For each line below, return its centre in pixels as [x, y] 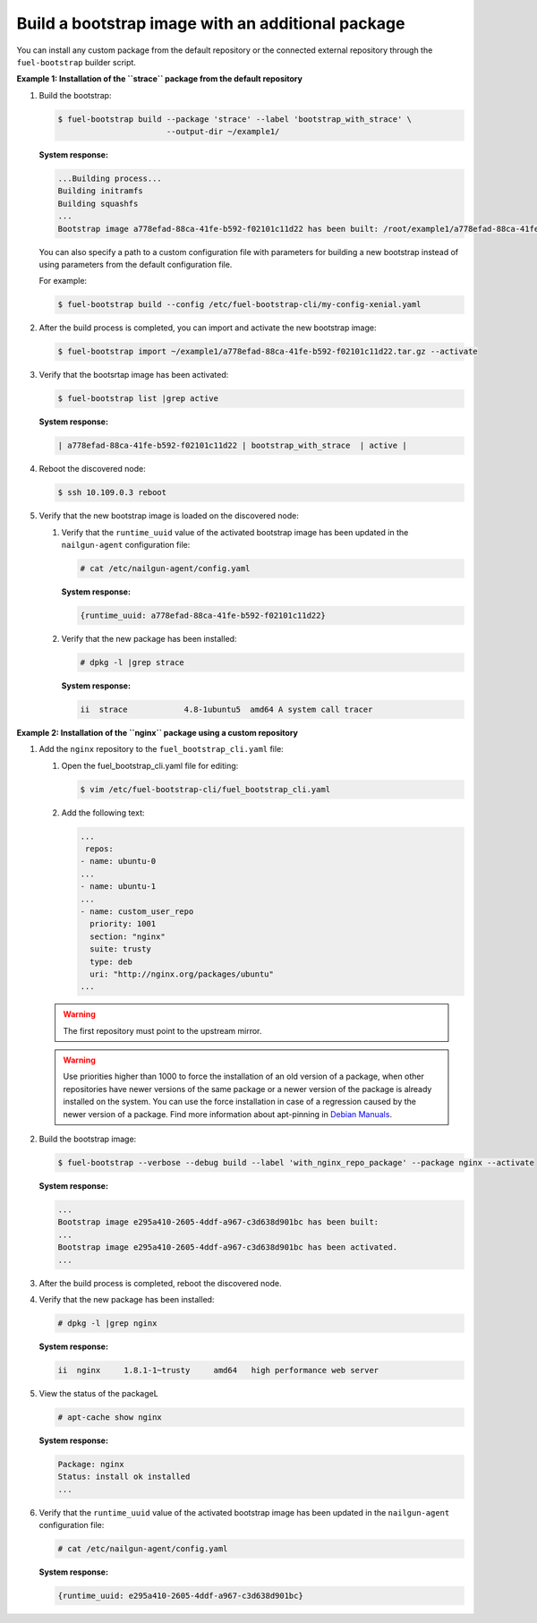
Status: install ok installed [124, 1477]
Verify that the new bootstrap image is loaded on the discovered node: [169, 516]
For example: [63, 281]
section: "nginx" [128, 936]
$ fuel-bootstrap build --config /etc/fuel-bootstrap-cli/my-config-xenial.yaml [239, 305]
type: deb [111, 961]
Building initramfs [100, 191]
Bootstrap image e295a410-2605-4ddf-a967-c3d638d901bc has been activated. [228, 1247]
